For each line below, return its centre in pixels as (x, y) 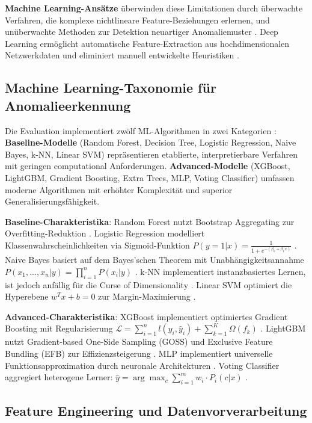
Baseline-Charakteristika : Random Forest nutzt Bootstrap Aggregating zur (150, 221)
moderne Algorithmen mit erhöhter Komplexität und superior (119, 189)
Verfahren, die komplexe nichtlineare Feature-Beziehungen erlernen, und (137, 20)
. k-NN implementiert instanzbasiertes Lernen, (220, 271)
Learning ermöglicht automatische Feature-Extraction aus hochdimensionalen (147, 43)
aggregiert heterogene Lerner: (59, 377)
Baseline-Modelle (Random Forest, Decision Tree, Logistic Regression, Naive (151, 142)
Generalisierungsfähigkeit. (52, 201)
